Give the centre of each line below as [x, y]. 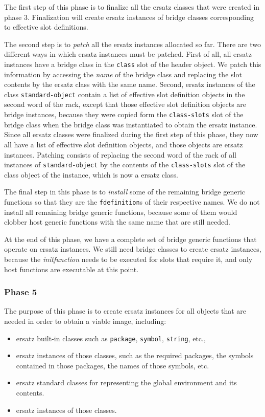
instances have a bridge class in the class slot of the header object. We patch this [133, 64]
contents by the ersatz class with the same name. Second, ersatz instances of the [130, 84]
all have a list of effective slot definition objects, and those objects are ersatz [124, 144]
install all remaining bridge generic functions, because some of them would [121, 212]
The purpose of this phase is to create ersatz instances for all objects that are [125, 311]
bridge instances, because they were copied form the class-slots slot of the [124, 114]
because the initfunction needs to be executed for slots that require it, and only [128, 259]
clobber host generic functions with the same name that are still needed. [117, 222]
